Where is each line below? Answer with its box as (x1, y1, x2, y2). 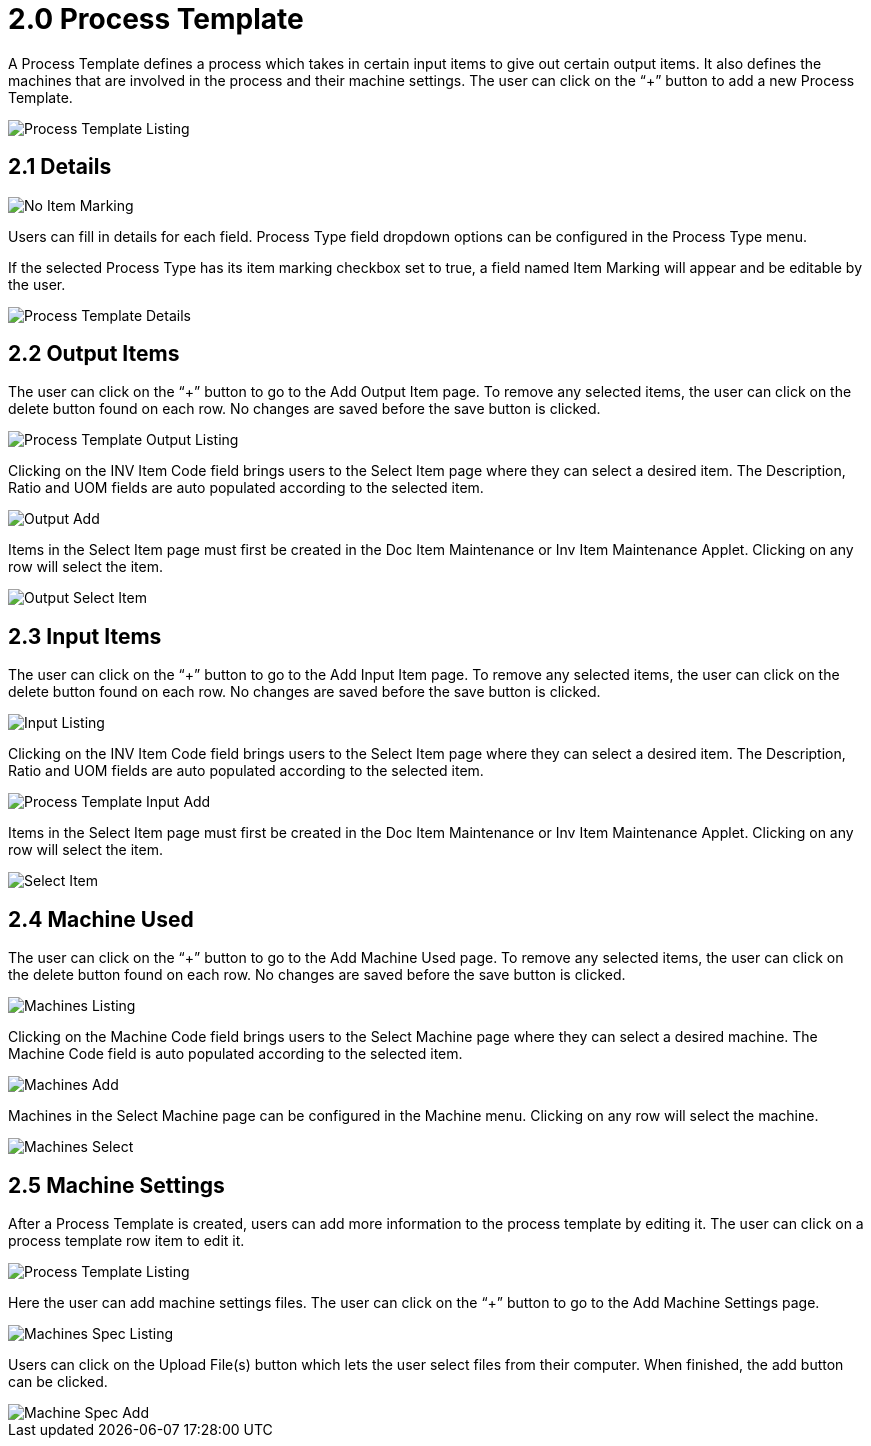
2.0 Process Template (8, 2, 304, 36)
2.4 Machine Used (8, 906, 194, 932)
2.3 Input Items (8, 623, 162, 649)
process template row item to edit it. (8, 1231, 245, 1249)
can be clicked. (8, 1372, 108, 1390)
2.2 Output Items (8, 341, 180, 367)
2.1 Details (8, 154, 112, 180)
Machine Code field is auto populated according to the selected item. (8, 1045, 463, 1063)
